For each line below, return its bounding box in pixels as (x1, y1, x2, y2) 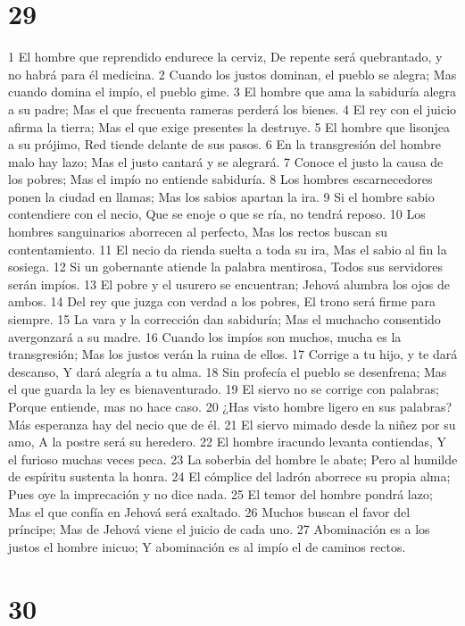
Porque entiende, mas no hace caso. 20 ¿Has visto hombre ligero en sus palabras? (8, 397, 453, 415)
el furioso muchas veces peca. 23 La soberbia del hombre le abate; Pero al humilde (8, 449, 458, 468)
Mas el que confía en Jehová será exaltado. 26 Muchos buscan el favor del (8, 502, 411, 521)
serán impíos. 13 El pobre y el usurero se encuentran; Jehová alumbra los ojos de (8, 274, 450, 293)
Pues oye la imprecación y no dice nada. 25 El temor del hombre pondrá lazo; (8, 484, 433, 503)
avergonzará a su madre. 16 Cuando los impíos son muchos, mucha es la (8, 327, 402, 346)
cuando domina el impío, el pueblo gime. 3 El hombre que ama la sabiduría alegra (8, 82, 457, 101)
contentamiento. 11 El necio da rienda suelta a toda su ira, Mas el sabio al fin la (8, 239, 447, 258)
